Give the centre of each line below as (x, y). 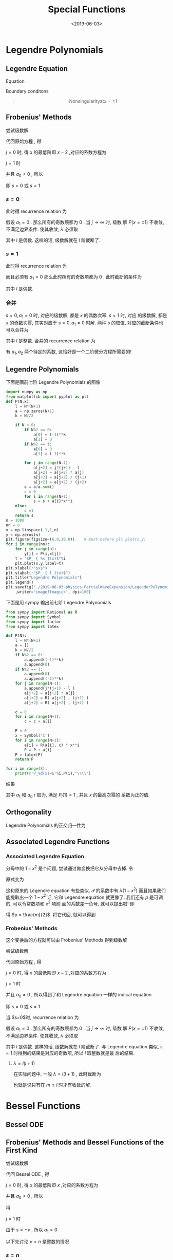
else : (21, 506)
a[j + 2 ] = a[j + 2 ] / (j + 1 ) (60, 477)
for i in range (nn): (28, 544)
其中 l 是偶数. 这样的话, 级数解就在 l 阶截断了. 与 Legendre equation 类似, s (84, 1046)
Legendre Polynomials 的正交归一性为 (46, 825)
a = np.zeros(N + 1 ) (35, 411)
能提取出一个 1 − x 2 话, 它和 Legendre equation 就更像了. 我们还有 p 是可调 (84, 897)
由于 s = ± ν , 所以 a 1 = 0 (32, 1230)
